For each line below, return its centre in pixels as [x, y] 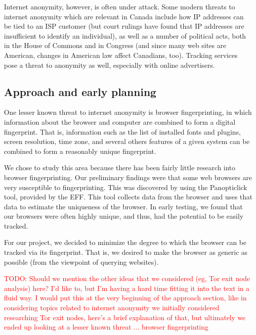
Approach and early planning [80, 91]
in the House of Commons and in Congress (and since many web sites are [115, 45]
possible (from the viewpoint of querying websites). [81, 262]
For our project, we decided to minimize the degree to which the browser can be [125, 242]
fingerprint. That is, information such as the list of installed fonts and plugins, [123, 131]
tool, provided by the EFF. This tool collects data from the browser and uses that [128, 197]
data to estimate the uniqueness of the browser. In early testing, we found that [124, 206]
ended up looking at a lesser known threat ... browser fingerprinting [106, 327]
